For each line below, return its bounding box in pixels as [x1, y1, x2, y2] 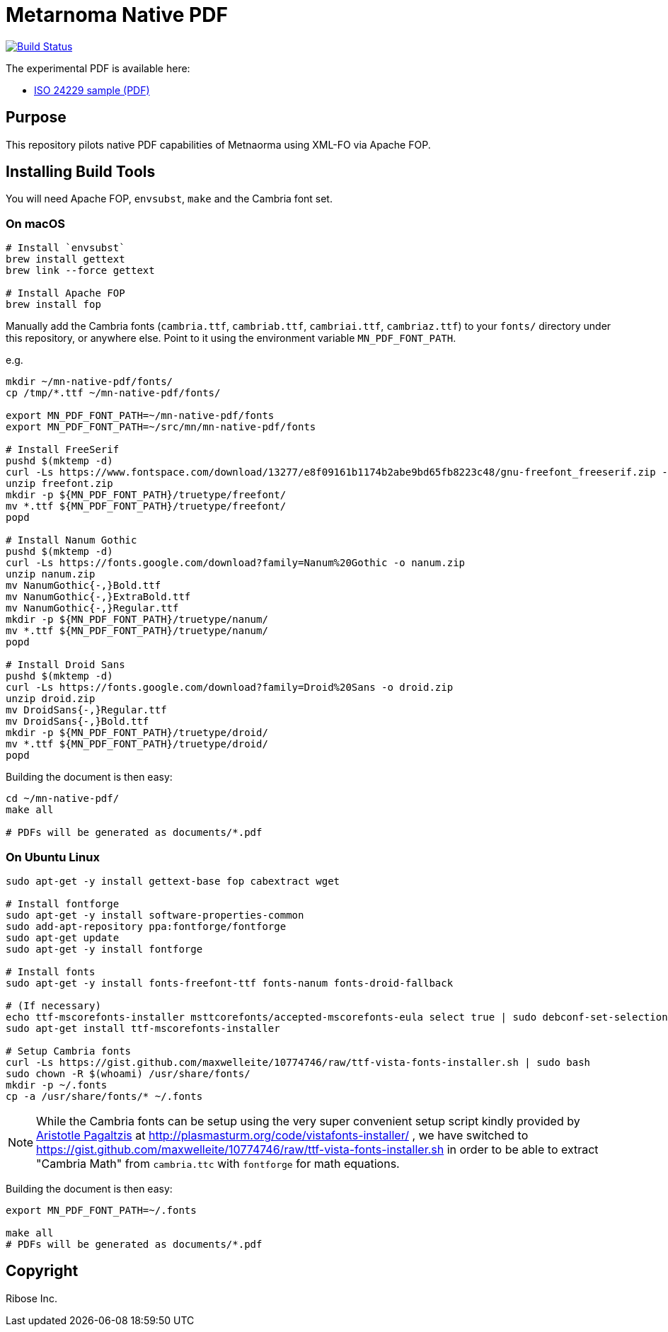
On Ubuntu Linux [6, 849, 100, 864]
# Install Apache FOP [6, 287, 125, 299]
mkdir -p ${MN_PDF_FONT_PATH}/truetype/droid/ [6, 727, 268, 739]
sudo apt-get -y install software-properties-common [6, 909, 304, 921]
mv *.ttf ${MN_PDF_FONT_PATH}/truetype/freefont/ [6, 500, 287, 512]
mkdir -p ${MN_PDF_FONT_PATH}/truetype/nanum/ [6, 614, 268, 626]
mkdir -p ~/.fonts [6, 1079, 108, 1091]
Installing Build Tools [6, 163, 156, 181]
